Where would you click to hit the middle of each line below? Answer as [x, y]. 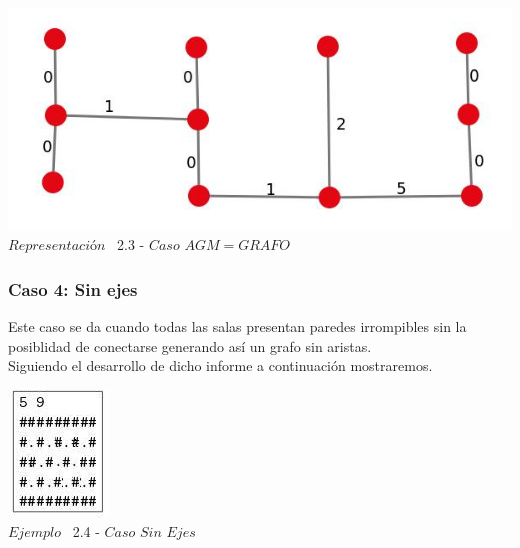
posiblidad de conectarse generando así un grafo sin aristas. [190, 345]
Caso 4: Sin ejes [73, 288]
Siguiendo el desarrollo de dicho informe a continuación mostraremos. [220, 365]
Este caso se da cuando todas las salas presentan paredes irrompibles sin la [237, 326]
